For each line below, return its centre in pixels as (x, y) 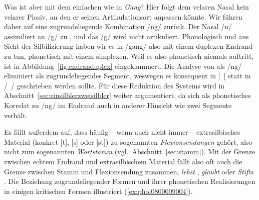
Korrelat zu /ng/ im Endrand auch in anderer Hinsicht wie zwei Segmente (118, 105)
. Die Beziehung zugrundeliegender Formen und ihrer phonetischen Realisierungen (130, 181)
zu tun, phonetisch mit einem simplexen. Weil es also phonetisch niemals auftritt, (129, 56)
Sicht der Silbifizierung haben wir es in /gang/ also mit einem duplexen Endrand (128, 46)
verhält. (16, 115)
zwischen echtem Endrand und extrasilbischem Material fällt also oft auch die (123, 161)
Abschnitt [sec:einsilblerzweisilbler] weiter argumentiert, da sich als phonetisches (127, 95)
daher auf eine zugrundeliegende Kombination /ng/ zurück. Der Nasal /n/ (118, 26)
